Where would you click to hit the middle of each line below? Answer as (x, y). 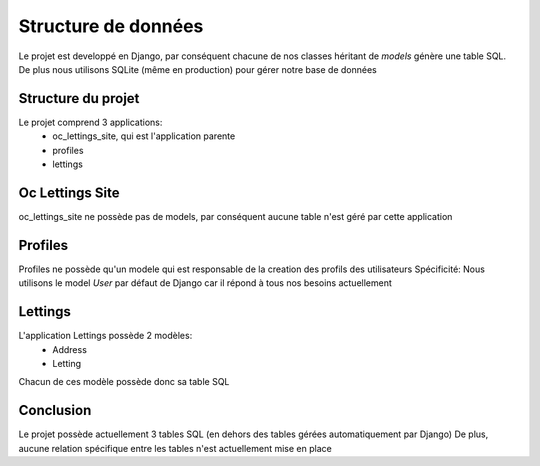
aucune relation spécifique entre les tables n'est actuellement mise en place (175, 448)
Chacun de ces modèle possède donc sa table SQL (124, 382)
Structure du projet (79, 98)
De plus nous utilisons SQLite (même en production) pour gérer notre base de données (197, 69)
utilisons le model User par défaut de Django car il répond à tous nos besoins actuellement (205, 283)
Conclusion (55, 410)
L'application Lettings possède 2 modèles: (105, 336)
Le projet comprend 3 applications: (90, 122)
